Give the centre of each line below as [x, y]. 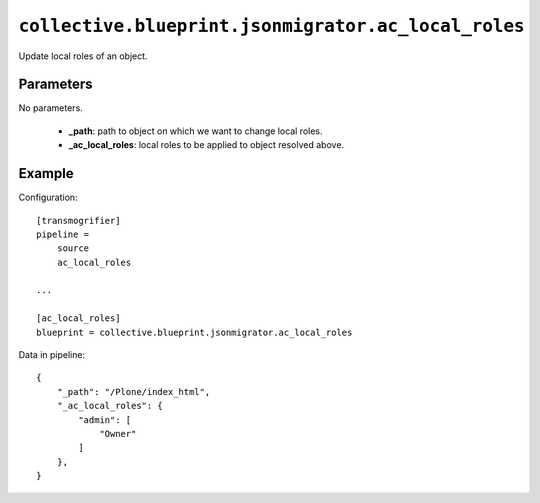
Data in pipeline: [51, 355]
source [73, 248]
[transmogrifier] [78, 220]
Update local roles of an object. [83, 56]
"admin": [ [105, 419]
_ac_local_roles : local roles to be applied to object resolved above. [206, 145]
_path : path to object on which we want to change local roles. [195, 131]
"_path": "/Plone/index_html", [133, 391]
